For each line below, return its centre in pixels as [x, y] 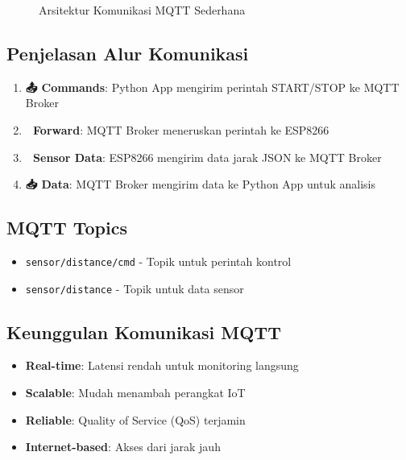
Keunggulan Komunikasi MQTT [144, 332]
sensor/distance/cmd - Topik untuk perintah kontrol [158, 261]
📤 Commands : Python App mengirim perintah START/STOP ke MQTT [212, 87]
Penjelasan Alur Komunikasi [128, 53]
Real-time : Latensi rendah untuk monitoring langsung [162, 365]
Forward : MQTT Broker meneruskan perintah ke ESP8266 [181, 129]
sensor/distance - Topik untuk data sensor [135, 288]
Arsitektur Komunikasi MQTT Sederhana [142, 10]
